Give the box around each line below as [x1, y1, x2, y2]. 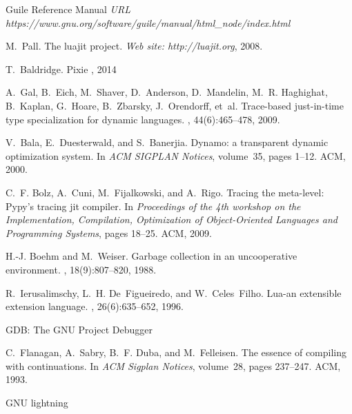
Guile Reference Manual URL [6, 2, 130, 16]
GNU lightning [6, 395, 68, 410]
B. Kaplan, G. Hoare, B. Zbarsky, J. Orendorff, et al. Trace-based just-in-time [6, 98, 344, 112]
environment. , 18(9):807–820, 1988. [6, 262, 157, 276]
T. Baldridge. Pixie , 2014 [6, 61, 117, 76]
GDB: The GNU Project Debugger [6, 322, 153, 336]
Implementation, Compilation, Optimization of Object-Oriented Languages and [6, 212, 338, 227]
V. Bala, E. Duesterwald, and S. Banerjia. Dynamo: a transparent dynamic [6, 135, 329, 149]
